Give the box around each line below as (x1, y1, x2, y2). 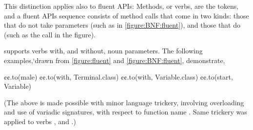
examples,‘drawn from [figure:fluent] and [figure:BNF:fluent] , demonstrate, (4, 55, 225, 65)
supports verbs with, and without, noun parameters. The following (4, 46, 203, 56)
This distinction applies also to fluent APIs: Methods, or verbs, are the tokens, (4, 1, 239, 11)
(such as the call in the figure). (4, 29, 96, 39)
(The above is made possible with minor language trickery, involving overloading (4, 97, 244, 107)
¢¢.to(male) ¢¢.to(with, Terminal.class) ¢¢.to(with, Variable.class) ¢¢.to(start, (4, 71, 233, 81)
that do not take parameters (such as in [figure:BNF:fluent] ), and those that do (4, 20, 241, 30)
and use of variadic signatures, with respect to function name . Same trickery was (4, 107, 247, 117)
